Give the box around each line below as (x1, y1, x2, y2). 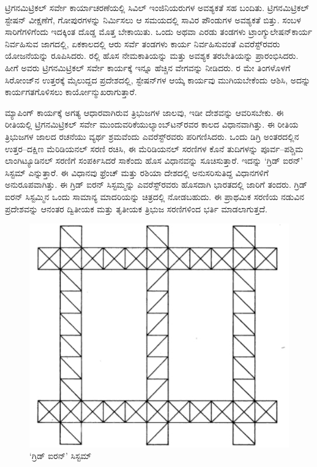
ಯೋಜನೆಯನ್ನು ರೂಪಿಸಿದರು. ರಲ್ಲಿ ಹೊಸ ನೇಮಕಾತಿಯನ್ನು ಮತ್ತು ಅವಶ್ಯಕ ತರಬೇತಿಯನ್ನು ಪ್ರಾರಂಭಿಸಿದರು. (5, 49, 299, 62)
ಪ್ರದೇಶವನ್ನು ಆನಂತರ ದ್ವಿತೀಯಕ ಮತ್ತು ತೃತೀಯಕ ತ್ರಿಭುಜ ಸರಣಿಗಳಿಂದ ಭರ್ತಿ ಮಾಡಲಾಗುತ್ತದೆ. (5, 202, 267, 215)
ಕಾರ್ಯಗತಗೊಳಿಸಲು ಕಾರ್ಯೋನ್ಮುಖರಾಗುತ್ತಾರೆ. (5, 85, 137, 98)
